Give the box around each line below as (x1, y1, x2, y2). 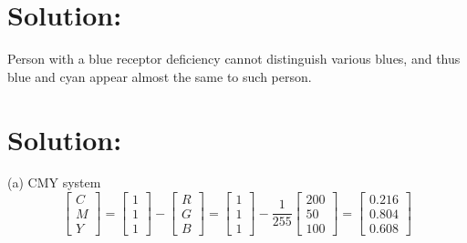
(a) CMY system (7, 173, 101, 192)
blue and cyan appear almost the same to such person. (7, 66, 312, 86)
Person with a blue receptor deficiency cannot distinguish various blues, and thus (7, 49, 461, 68)
